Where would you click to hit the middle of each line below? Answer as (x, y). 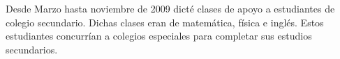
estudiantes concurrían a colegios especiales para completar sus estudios (159, 36)
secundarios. (32, 49)
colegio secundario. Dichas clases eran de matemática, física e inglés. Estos (165, 22)
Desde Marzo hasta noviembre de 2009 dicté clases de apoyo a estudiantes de (170, 8)
